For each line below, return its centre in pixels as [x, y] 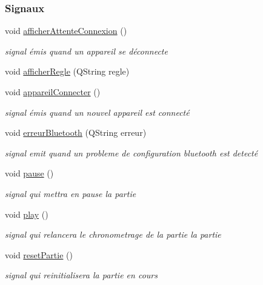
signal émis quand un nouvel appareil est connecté [97, 112]
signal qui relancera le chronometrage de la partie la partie [113, 234]
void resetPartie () [39, 254]
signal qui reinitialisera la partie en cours [81, 275]
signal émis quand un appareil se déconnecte [86, 51]
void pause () [29, 173]
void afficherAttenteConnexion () [66, 31]
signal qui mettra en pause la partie [71, 193]
